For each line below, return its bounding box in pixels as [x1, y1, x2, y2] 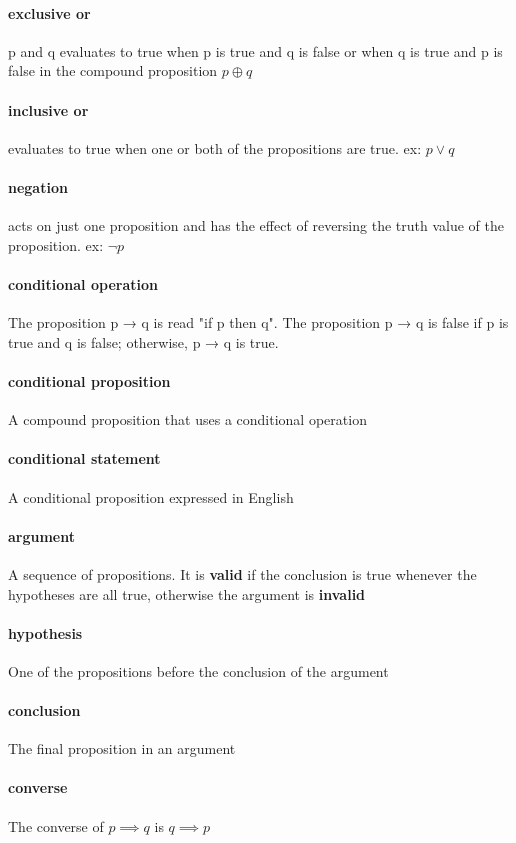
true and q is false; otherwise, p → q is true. [8, 331, 279, 352]
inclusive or [8, 99, 89, 120]
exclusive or [8, 2, 91, 23]
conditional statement [8, 448, 161, 469]
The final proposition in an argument [8, 738, 236, 759]
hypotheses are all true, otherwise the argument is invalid [8, 583, 366, 604]
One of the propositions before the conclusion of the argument [8, 660, 389, 681]
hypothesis [8, 622, 83, 643]
